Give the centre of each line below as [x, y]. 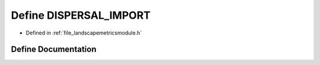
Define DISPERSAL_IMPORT [81, 15]
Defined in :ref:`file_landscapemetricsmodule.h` [84, 33]
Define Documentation [54, 49]
